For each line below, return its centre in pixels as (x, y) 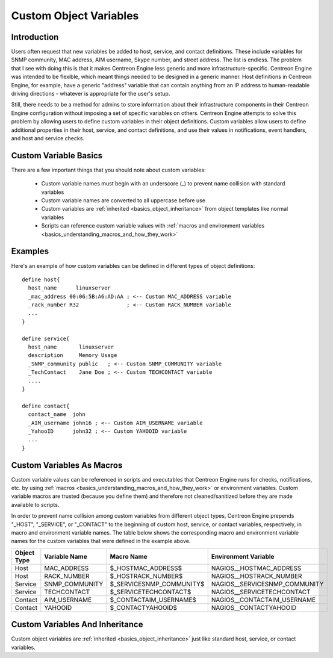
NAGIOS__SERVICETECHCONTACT (261, 592)
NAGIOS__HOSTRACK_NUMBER (257, 576)
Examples (30, 251)
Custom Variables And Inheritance (77, 625)
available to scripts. (35, 504)
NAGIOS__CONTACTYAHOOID (254, 607)
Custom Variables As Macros (67, 465)
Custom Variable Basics (57, 156)
